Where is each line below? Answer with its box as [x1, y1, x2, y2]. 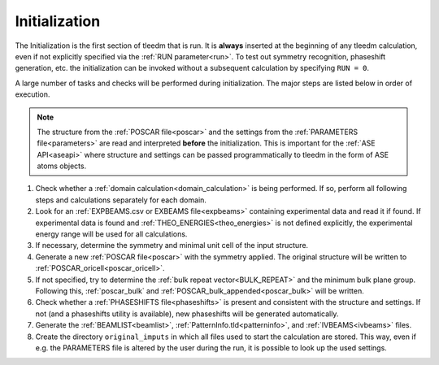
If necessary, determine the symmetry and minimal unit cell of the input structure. [35, 241, 309, 250]
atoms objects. [37, 161, 87, 171]
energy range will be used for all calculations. [35, 229, 188, 239]
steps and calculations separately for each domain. [35, 195, 207, 205]
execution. [15, 89, 50, 99]
